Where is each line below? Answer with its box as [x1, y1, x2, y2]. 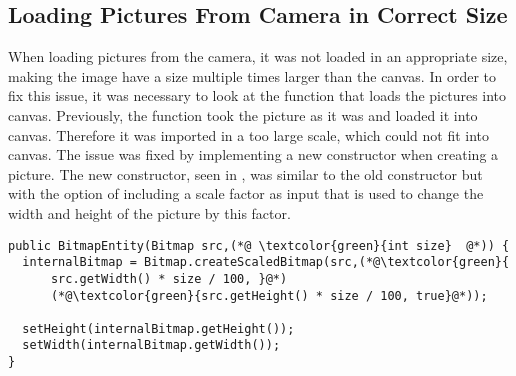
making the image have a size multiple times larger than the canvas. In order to [8, 65, 496, 86]
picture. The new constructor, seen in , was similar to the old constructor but [8, 163, 483, 184]
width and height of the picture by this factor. [8, 202, 291, 223]
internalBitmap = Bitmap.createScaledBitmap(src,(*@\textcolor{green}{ [22, 255, 510, 270]
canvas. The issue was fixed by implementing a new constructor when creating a [8, 144, 499, 165]
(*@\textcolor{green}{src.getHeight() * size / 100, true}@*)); [50, 288, 488, 303]
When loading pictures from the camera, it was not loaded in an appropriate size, [8, 46, 508, 67]
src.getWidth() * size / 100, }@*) [50, 271, 288, 286]
